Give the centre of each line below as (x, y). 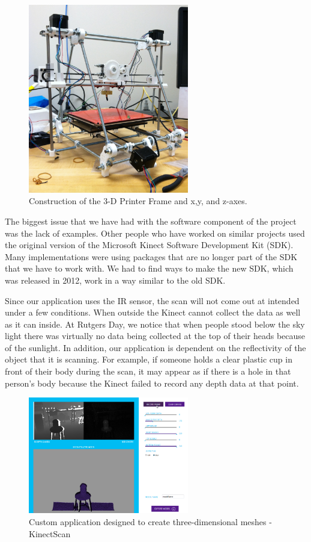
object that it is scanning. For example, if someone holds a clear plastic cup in (149, 359)
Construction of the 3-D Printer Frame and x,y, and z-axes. (138, 201)
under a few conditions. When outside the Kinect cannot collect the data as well (153, 312)
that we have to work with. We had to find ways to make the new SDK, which (149, 268)
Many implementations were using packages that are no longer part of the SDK (151, 256)
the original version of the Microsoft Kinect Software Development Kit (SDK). (149, 245)
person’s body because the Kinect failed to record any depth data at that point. (152, 383)
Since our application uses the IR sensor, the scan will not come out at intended (152, 300)
